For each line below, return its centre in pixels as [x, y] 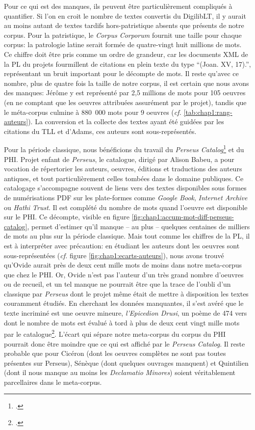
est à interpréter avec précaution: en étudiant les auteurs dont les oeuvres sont [122, 245]
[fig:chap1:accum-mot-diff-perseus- [183, 217]
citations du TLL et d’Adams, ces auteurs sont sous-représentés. [100, 131]
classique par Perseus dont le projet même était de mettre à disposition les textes [126, 293]
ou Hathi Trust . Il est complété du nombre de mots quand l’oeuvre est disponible [126, 207]
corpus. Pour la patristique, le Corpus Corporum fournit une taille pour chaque [123, 35]
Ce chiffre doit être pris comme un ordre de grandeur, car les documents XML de [126, 54]
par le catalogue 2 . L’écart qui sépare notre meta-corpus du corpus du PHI [115, 333]
